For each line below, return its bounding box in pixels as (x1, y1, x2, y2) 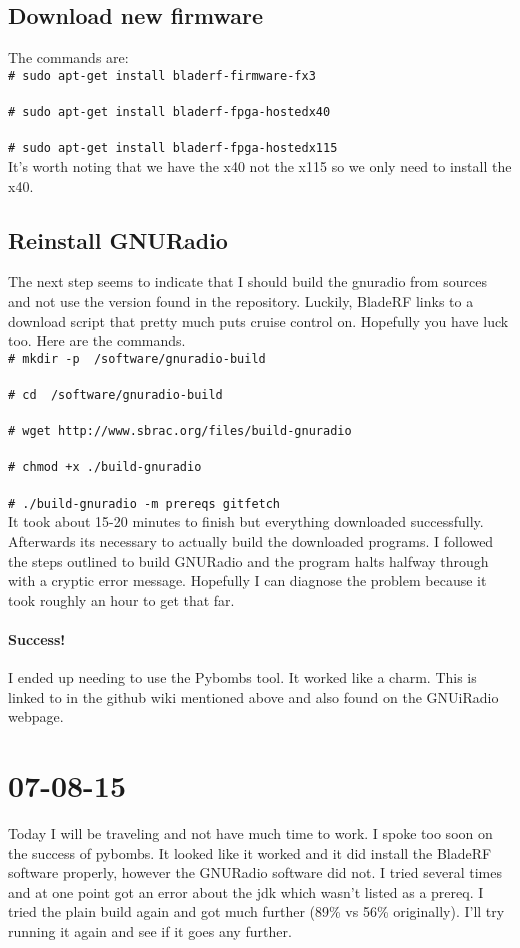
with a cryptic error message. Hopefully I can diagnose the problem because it (8, 570, 487, 591)
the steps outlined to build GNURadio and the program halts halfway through (8, 550, 489, 571)
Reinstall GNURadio (8, 224, 228, 255)
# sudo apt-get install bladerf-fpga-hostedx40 (8, 105, 331, 120)
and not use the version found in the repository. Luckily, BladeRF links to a (8, 290, 474, 311)
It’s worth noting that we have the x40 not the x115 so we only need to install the (8, 155, 512, 176)
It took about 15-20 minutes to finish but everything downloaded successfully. (8, 511, 484, 532)
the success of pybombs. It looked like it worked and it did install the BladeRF (8, 842, 492, 863)
